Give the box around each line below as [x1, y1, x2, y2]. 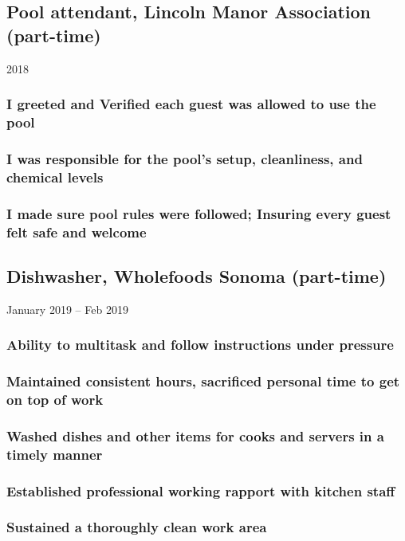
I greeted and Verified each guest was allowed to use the [6, 94, 376, 114]
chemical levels [6, 167, 104, 186]
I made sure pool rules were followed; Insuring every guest [6, 203, 391, 223]
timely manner [6, 444, 103, 464]
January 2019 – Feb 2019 [6, 300, 128, 317]
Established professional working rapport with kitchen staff [6, 480, 395, 500]
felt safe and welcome [6, 221, 147, 241]
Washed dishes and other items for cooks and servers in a [6, 425, 384, 445]
